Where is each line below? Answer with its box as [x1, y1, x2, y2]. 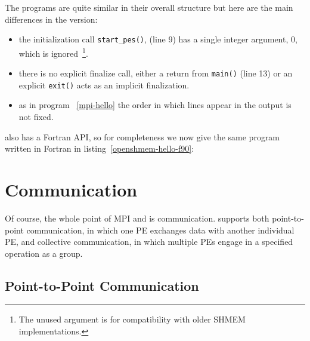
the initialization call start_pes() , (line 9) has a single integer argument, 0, [18, 33, 297, 45]
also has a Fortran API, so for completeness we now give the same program [5, 130, 280, 143]
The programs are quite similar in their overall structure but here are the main [5, 1, 293, 13]
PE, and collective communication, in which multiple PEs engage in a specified [5, 235, 293, 248]
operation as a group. [5, 247, 83, 259]
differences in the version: [5, 13, 98, 25]
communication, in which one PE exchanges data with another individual [26, 223, 294, 236]
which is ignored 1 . [18, 45, 88, 59]
